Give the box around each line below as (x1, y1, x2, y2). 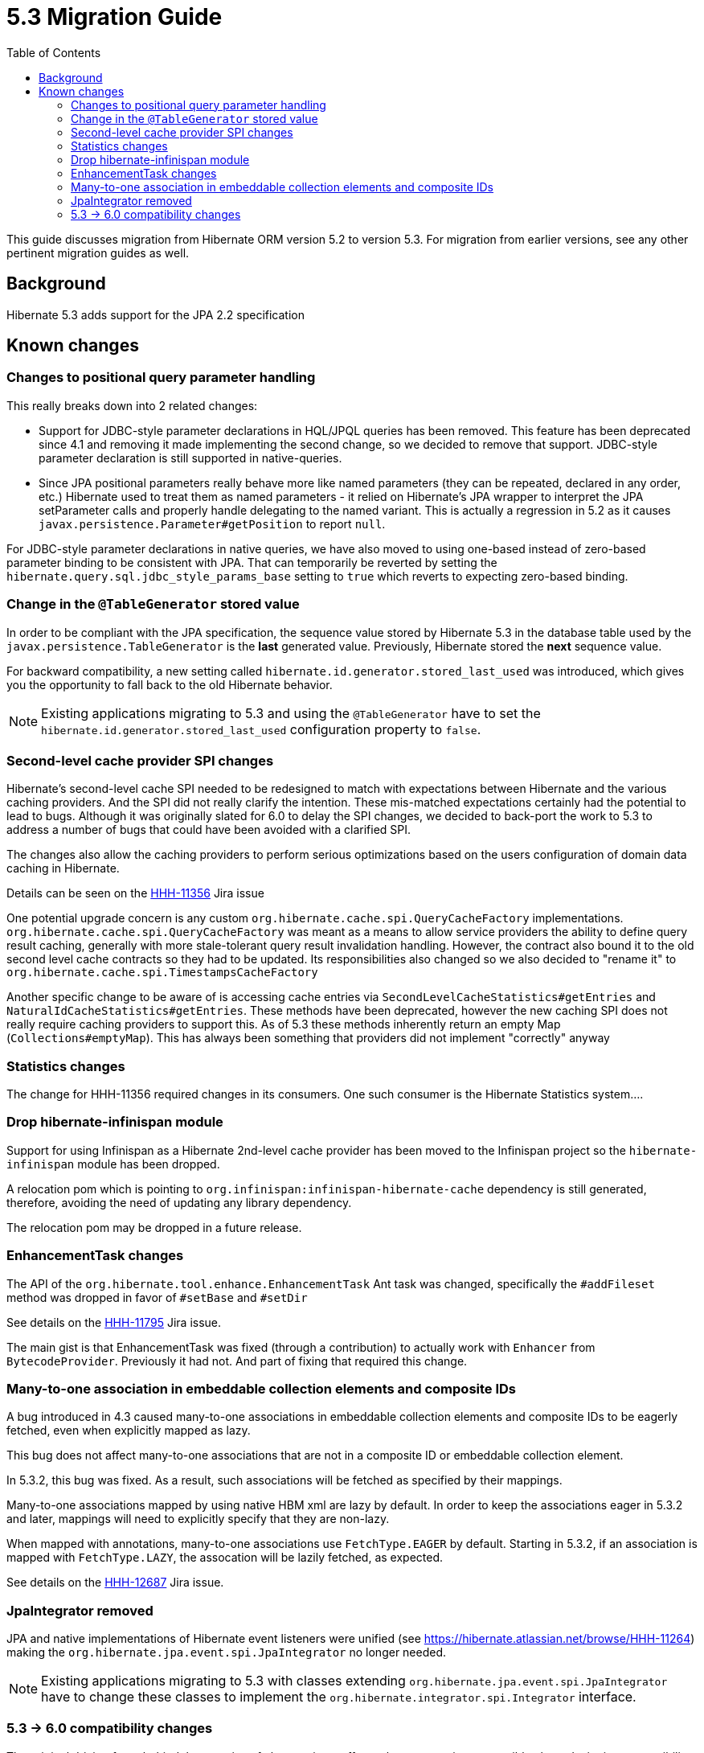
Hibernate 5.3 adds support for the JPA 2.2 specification (6, 307, 305, 322)
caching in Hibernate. (6, 861, 120, 876)
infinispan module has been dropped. (6, 1156, 220, 1171)
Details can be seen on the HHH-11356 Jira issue (6, 886, 264, 901)
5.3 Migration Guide (6, 3, 223, 31)
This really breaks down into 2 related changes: (6, 398, 258, 413)
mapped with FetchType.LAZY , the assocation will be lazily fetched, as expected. (6, 1550, 444, 1565)
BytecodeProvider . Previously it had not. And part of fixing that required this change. (6, 1353, 468, 1368)
